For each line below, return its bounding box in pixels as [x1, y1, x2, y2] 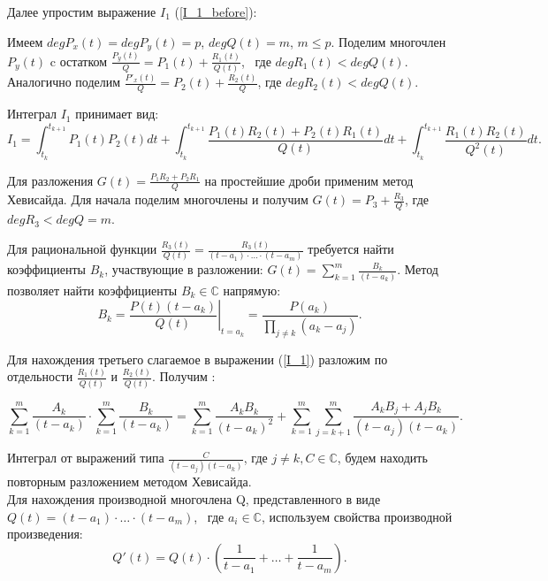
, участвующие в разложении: [104, 260, 263, 279]
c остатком [49, 51, 108, 70]
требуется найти [308, 240, 394, 258]
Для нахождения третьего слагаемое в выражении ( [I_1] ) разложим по [7, 349, 388, 368]
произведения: [7, 524, 83, 543]
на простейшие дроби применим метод [204, 171, 414, 189]
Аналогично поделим [7, 73, 121, 91]
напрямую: [223, 280, 281, 299]
